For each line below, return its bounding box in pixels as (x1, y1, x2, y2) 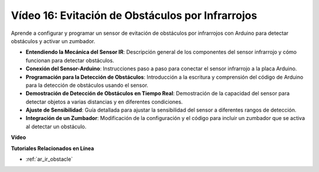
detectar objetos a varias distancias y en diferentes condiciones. (25, 98, 183, 105)
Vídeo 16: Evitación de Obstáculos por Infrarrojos (11, 9, 258, 22)
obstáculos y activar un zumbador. (11, 37, 96, 44)
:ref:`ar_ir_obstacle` (25, 155, 73, 163)
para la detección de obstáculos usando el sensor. (25, 82, 149, 89)
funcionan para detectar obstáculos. (25, 57, 115, 64)
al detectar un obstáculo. (25, 123, 87, 130)
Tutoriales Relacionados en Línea (11, 145, 95, 152)
